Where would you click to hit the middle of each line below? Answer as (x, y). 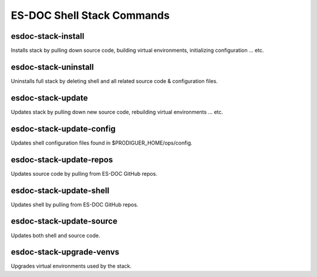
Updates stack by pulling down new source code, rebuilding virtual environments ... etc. (117, 112)
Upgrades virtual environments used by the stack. (71, 266)
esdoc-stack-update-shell (60, 190)
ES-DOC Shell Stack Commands (90, 15)
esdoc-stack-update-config (63, 129)
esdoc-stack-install (48, 36)
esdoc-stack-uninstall (52, 67)
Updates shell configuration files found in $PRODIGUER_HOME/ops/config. (102, 143)
